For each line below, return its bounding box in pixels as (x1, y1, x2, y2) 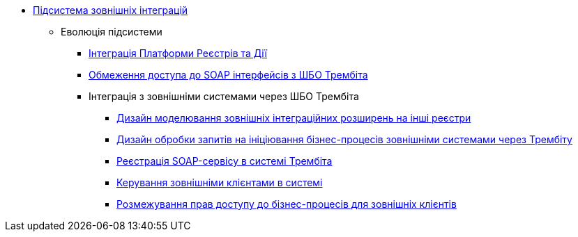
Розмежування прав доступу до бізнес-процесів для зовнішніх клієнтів (116, 198, 457, 210)
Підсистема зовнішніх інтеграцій (33, 4, 188, 16)
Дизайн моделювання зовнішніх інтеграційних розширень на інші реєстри (116, 112, 471, 124)
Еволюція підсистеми (61, 26, 162, 38)
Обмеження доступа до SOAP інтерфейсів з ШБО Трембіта (89, 69, 368, 81)
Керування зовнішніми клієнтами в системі (116, 177, 323, 188)
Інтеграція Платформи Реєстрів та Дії (89, 47, 268, 59)
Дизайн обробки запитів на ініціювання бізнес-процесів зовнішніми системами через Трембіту (116, 133, 572, 145)
